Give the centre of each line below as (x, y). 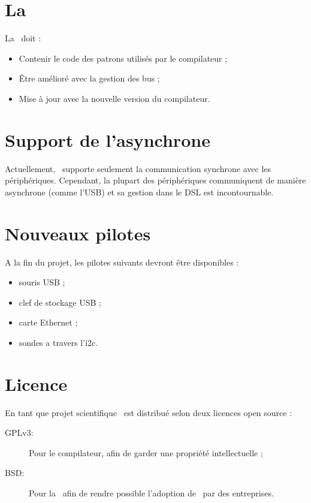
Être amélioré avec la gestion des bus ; (89, 78)
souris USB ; (42, 282)
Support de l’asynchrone (108, 139)
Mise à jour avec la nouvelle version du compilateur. (114, 98)
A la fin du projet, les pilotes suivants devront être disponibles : (122, 262)
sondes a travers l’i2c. (58, 342)
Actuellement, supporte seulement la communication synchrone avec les (138, 168)
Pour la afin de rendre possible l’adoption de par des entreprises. (151, 493)
